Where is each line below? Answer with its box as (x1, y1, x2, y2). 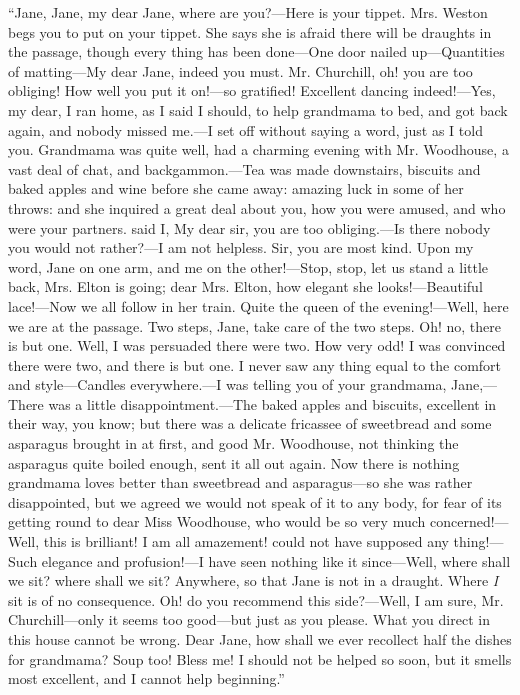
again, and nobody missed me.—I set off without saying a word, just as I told (8, 119, 483, 140)
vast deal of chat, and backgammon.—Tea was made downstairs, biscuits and (8, 158, 481, 179)
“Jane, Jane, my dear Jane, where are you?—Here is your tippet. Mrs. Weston (8, 2, 488, 22)
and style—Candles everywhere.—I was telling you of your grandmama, (8, 374, 447, 395)
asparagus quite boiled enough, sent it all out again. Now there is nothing (8, 452, 460, 473)
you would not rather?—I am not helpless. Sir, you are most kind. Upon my (8, 237, 474, 258)
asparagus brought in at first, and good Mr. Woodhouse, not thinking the (8, 433, 459, 454)
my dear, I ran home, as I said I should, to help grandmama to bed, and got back (8, 99, 508, 120)
